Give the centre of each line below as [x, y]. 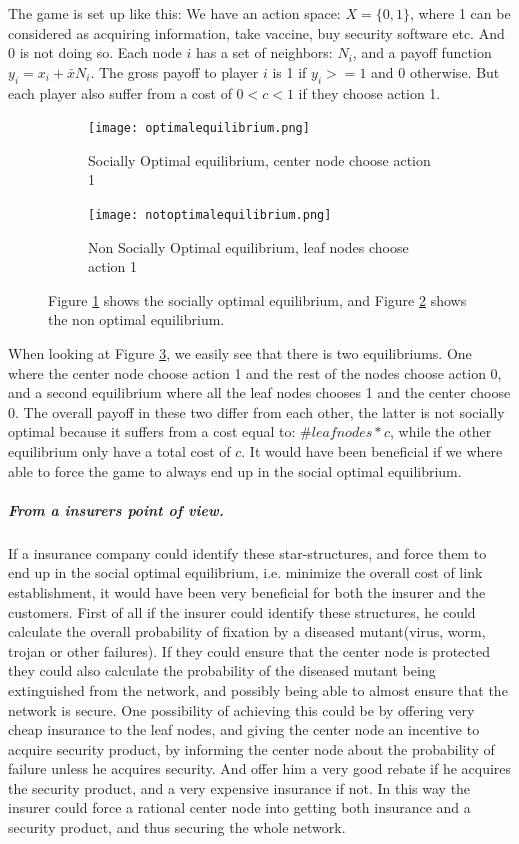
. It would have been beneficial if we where [372, 451]
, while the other [441, 431]
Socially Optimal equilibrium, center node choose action [259, 159]
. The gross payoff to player [174, 71]
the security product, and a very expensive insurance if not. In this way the [239, 787]
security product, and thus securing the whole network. [177, 827]
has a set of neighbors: [264, 52]
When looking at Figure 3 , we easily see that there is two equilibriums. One [240, 353]
